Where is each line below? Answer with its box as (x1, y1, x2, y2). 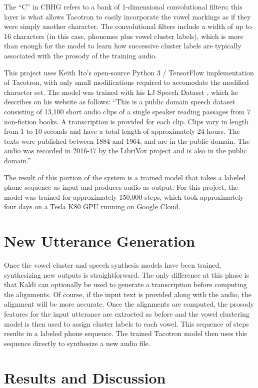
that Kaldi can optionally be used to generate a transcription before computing (4, 279, 247, 290)
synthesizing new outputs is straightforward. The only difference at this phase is (4, 269, 249, 280)
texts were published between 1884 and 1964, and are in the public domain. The (4, 135, 250, 146)
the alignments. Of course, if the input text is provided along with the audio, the (4, 289, 252, 299)
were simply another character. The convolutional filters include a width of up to (4, 21, 252, 31)
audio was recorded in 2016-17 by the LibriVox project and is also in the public (4, 145, 247, 156)
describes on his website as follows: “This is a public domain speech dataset (4, 96, 235, 107)
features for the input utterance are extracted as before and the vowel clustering (4, 308, 249, 319)
